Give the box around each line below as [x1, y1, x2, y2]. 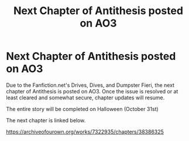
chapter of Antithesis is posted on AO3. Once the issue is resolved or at [6, 88, 178, 95]
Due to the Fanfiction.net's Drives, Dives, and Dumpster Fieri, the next [6, 81, 174, 89]
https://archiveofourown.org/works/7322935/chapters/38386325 [6, 128, 164, 135]
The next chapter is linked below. [6, 116, 86, 124]
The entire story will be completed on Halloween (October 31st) [6, 105, 159, 112]
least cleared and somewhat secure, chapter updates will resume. [6, 94, 165, 101]
